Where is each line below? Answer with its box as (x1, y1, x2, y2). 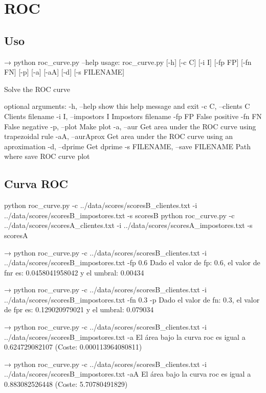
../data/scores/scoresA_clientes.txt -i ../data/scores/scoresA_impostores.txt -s (4, 220, 253, 230)
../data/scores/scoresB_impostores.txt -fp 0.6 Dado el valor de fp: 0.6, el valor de (4, 257, 260, 268)
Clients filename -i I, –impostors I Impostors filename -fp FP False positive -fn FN (4, 110, 262, 121)
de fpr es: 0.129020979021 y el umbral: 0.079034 (4, 304, 154, 315)
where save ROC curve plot (4, 151, 90, 161)
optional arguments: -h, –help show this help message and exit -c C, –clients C (4, 101, 250, 111)
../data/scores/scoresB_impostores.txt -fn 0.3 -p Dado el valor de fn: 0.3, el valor (4, 294, 260, 305)
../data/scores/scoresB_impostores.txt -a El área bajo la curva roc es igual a (4, 331, 246, 342)
